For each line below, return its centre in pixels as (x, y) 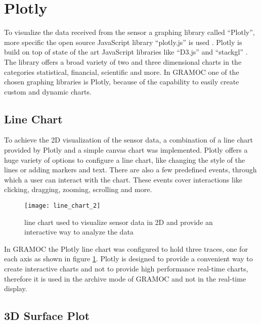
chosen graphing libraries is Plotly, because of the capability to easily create (122, 82)
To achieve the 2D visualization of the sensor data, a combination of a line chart (129, 140)
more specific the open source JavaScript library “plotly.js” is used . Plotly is (123, 42)
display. (16, 288)
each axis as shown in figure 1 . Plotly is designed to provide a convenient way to (128, 259)
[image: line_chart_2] (62, 206)
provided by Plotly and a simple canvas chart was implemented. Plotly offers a (126, 150)
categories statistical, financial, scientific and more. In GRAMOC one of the (122, 72)
